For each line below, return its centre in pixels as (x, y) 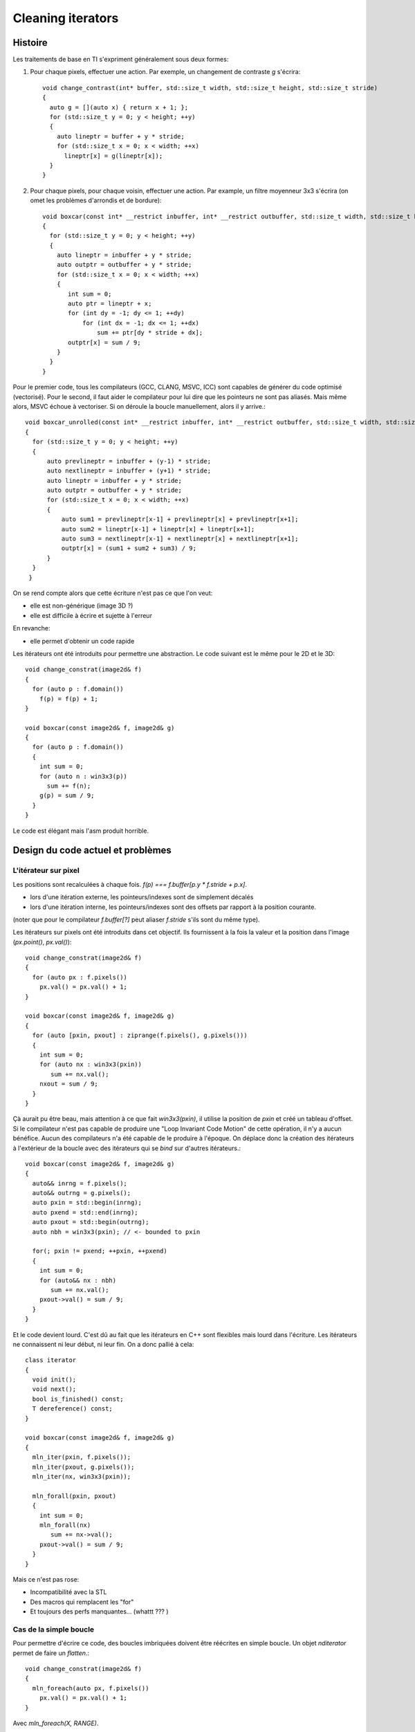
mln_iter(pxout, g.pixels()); (83, 1467)
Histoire (30, 43)
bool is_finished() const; (78, 1399)
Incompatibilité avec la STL (68, 1592)
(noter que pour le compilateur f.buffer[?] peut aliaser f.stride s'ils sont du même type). (136, 919)
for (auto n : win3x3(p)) (83, 776)
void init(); (54, 1380)
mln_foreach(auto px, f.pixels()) (91, 1688)
